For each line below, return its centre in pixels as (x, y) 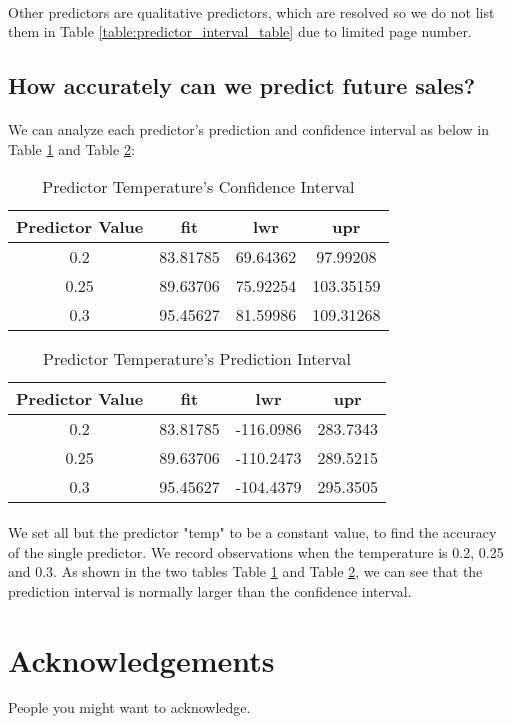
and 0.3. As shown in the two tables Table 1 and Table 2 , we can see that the (245, 571)
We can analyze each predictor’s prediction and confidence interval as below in (248, 129)
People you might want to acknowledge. (129, 707)
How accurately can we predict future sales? (242, 85)
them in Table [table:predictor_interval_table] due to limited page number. (240, 31)
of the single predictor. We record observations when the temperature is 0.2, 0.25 (256, 551)
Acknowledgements (141, 659)
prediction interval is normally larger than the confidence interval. (210, 590)
